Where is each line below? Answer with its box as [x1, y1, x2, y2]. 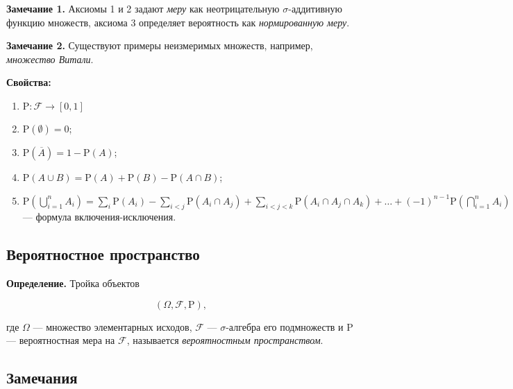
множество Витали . [6, 51, 94, 66]
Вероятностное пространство [6, 243, 200, 265]
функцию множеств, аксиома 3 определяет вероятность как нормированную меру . [6, 15, 350, 29]
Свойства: [6, 75, 51, 89]
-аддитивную [288, 1, 343, 15]
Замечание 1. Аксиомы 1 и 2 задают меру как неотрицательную [6, 1, 280, 15]
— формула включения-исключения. [22, 209, 176, 224]
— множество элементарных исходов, [33, 319, 192, 334]
